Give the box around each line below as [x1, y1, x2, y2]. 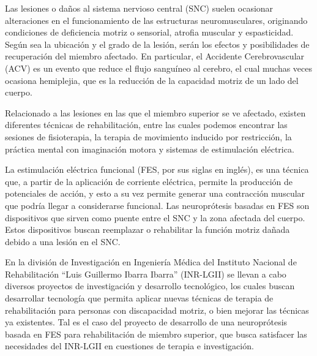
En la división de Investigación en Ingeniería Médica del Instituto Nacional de [5, 256, 297, 268]
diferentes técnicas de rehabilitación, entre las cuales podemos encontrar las [5, 118, 288, 131]
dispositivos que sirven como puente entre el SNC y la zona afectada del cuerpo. [5, 211, 305, 224]
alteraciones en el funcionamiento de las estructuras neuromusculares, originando [5, 13, 308, 26]
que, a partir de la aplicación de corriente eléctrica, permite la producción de [5, 175, 293, 187]
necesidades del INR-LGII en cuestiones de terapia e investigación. [5, 339, 254, 352]
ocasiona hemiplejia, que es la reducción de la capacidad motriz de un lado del [5, 74, 299, 86]
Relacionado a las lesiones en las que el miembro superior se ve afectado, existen [5, 106, 306, 119]
